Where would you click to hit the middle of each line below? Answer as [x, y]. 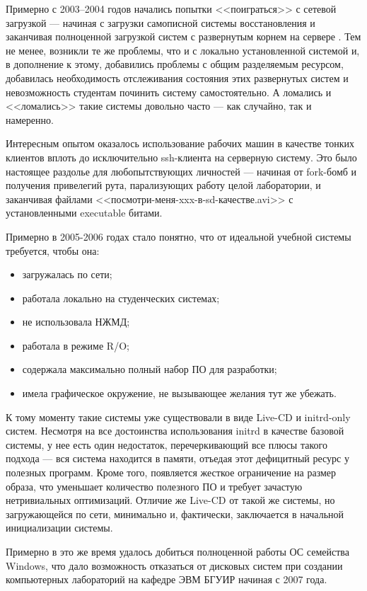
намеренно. [30, 119]
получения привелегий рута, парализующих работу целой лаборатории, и [163, 185]
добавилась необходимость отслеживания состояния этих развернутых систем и [177, 78]
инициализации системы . [59, 528]
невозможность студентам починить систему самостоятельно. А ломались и [169, 92]
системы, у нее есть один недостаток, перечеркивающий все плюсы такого [167, 444]
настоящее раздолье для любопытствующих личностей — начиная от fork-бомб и [181, 171]
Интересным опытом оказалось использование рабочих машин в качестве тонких [180, 143]
